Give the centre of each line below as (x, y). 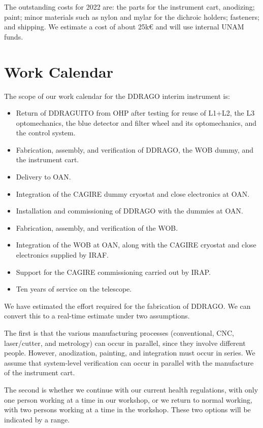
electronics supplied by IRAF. (62, 255)
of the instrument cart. (40, 372)
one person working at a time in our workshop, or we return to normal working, (128, 399)
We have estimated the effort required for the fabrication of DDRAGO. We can (127, 306)
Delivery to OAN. (43, 177)
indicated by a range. (37, 419)
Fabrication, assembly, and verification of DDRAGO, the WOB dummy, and (135, 149)
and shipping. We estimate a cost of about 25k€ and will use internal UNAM (124, 27)
